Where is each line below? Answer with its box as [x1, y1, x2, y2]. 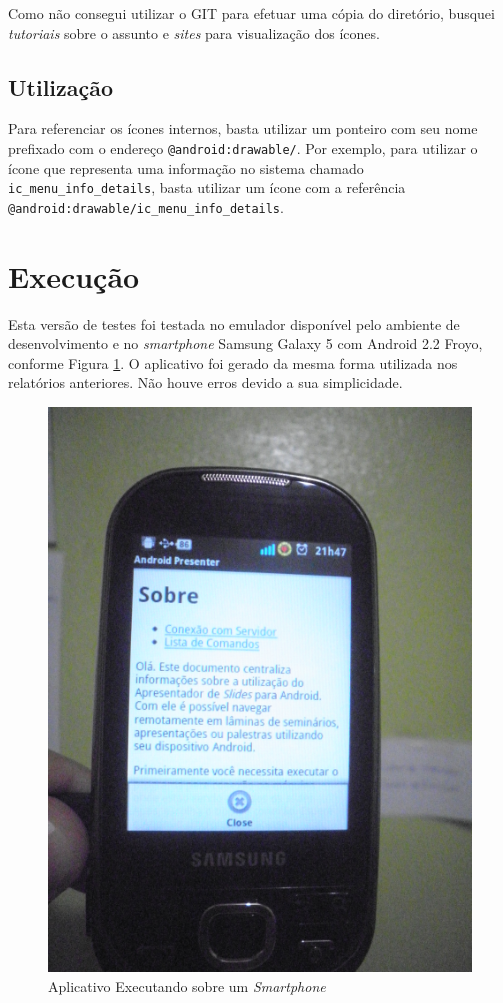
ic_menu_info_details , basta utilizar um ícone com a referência [8, 177, 406, 198]
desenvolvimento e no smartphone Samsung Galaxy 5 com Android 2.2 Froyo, [8, 333, 483, 354]
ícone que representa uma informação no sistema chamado [8, 157, 364, 178]
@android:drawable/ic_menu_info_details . [8, 196, 284, 217]
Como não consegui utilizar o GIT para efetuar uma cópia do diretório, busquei [8, 3, 495, 23]
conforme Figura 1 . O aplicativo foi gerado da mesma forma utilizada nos [8, 352, 458, 373]
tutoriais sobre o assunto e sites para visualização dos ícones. [8, 22, 380, 43]
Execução [8, 255, 140, 296]
